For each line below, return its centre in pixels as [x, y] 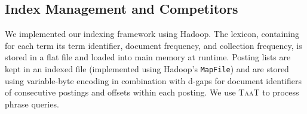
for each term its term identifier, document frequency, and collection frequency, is [153, 45]
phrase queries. [32, 104]
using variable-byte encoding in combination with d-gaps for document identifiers [153, 80]
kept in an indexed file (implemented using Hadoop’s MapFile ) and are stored [147, 68]
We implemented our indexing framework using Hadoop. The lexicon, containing [152, 34]
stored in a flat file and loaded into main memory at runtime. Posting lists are [148, 57]
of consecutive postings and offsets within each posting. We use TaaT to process [152, 92]
